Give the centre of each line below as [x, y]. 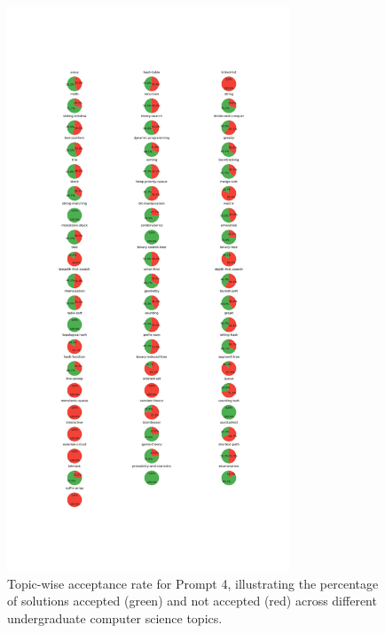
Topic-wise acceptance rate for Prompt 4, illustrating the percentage [193, 583]
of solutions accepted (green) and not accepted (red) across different [192, 601]
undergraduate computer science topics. [115, 617]
